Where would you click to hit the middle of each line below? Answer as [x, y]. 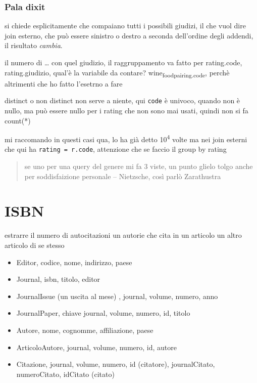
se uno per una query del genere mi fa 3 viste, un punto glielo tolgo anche [139, 166]
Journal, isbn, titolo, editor [58, 279]
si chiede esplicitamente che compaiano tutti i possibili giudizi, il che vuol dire [125, 26]
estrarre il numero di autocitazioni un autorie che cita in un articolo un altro [123, 235]
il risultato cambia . [34, 45]
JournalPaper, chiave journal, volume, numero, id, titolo [103, 313]
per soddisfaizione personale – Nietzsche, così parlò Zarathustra [123, 176]
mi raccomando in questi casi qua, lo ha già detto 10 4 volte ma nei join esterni [126, 138]
